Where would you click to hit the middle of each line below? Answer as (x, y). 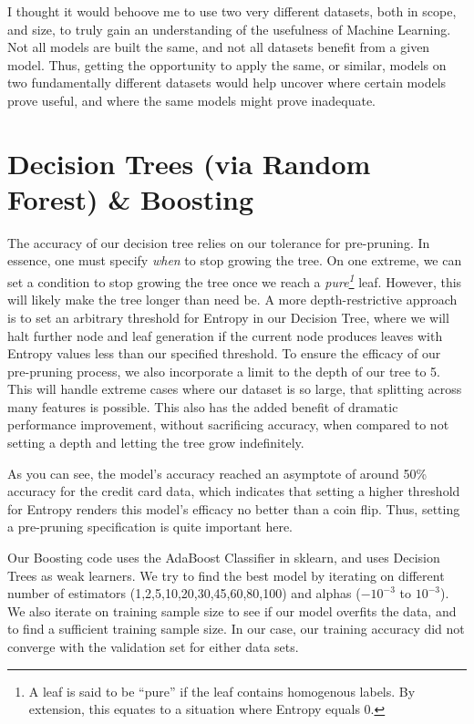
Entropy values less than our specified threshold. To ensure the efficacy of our (224, 353)
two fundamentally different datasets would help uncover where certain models (227, 83)
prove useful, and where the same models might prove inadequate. (191, 100)
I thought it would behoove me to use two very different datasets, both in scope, (232, 11)
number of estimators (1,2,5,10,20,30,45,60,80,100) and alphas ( (184, 593)
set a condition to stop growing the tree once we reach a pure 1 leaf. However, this (235, 280)
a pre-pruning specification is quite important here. (150, 527)
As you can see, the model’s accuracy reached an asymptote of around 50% (217, 473)
